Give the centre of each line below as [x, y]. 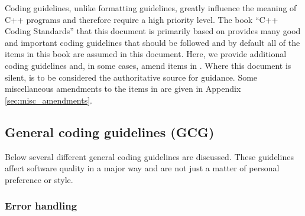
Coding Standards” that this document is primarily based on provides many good [153, 31]
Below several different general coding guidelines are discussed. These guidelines [149, 156]
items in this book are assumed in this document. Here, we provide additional [146, 54]
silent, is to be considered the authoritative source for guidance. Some [131, 77]
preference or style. [39, 179]
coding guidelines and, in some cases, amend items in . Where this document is [148, 65]
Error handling [41, 206]
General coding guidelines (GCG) [110, 132]
